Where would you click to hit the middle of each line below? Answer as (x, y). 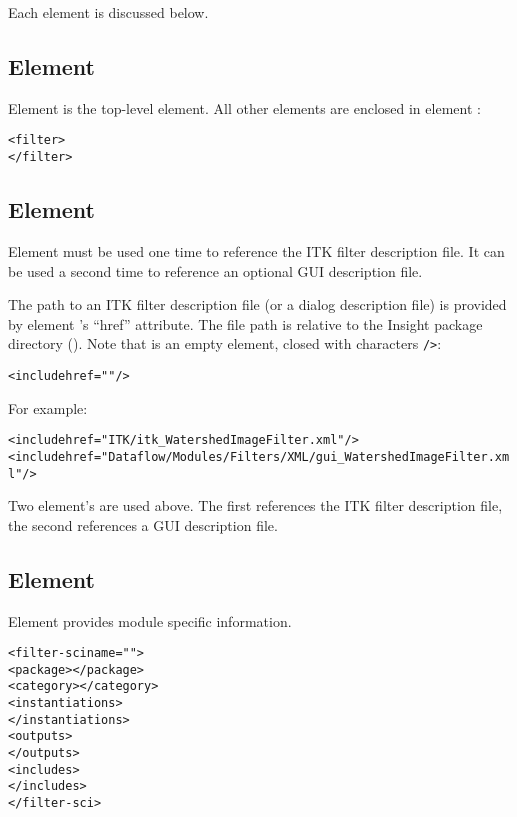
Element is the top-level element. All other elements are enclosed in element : (244, 107)
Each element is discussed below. (108, 12)
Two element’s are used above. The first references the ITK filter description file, (255, 505)
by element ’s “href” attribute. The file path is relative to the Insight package (245, 323)
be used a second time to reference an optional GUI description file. (215, 270)
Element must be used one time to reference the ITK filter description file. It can (256, 250)
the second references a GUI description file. (143, 524)
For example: (48, 407)
